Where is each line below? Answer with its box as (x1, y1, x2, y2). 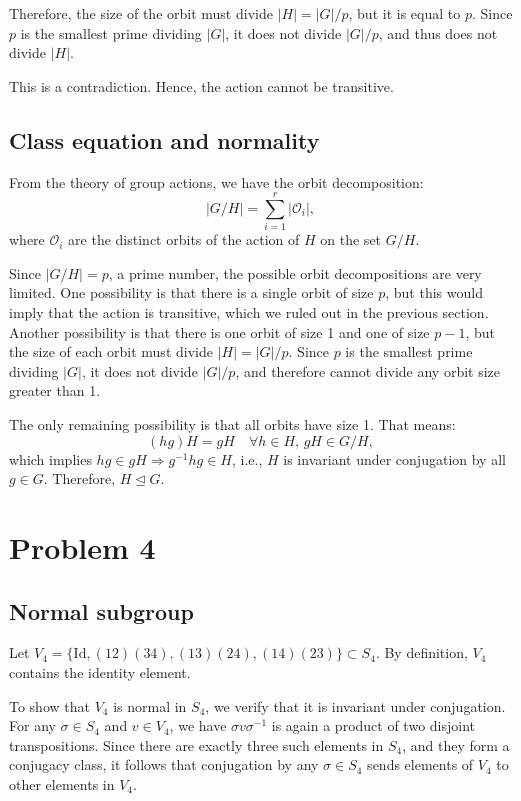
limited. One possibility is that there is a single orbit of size (9, 282, 374, 303)
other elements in (9, 773, 115, 794)
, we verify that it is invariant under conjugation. (205, 695, 506, 716)
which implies (9, 448, 92, 469)
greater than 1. (9, 380, 101, 401)
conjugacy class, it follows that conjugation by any (9, 754, 319, 775)
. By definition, (375, 642, 468, 663)
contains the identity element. (9, 662, 191, 682)
